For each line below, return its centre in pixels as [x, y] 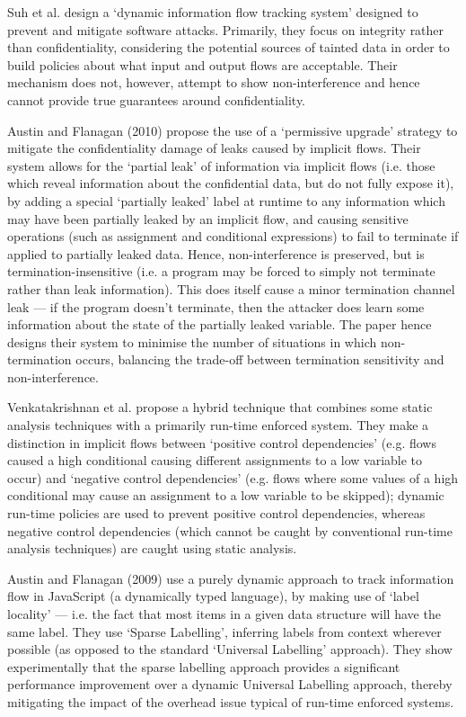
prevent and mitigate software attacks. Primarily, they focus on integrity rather [226, 29]
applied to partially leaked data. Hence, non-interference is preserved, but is [216, 253]
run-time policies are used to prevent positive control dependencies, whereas [216, 513]
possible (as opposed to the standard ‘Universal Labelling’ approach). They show [230, 649]
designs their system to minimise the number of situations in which [192, 341]
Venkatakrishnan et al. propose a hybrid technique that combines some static [220, 407]
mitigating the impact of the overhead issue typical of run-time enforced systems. [231, 701]
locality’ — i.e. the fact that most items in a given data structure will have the [224, 614]
